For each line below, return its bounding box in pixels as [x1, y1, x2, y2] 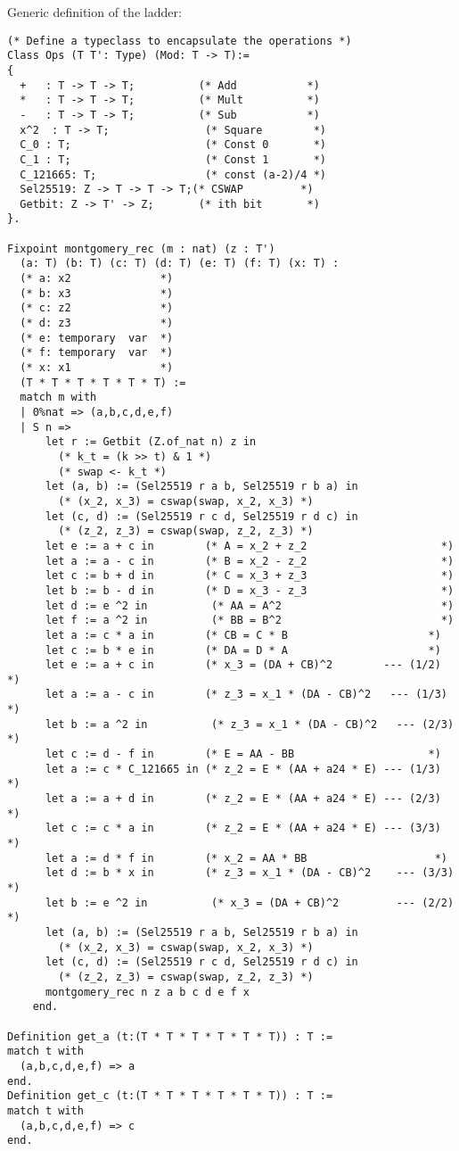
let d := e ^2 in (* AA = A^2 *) [45, 599, 455, 612]
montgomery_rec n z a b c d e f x [45, 985, 250, 998]
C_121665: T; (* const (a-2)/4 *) [20, 168, 326, 181]
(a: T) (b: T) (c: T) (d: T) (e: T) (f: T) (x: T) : [20, 257, 340, 270]
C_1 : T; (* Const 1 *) [20, 153, 326, 166]
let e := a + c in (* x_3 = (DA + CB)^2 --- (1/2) [45, 658, 441, 672]
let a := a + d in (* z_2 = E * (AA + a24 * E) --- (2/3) [45, 792, 441, 806]
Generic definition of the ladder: [7, 3, 182, 21]
